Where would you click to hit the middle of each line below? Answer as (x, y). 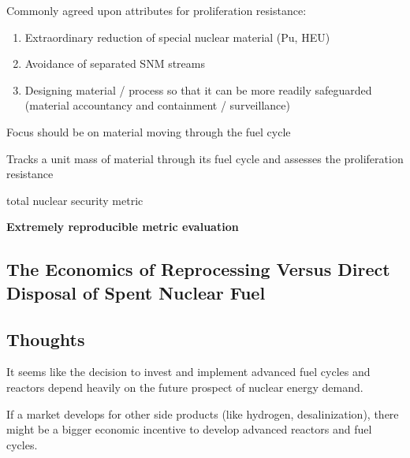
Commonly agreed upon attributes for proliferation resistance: (157, 10)
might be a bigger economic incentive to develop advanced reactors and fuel (189, 429)
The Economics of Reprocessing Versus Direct (198, 269)
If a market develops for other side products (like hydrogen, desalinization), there (203, 413)
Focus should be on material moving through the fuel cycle (149, 131)
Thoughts (46, 339)
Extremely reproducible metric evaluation (123, 227)
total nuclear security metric (75, 200)
